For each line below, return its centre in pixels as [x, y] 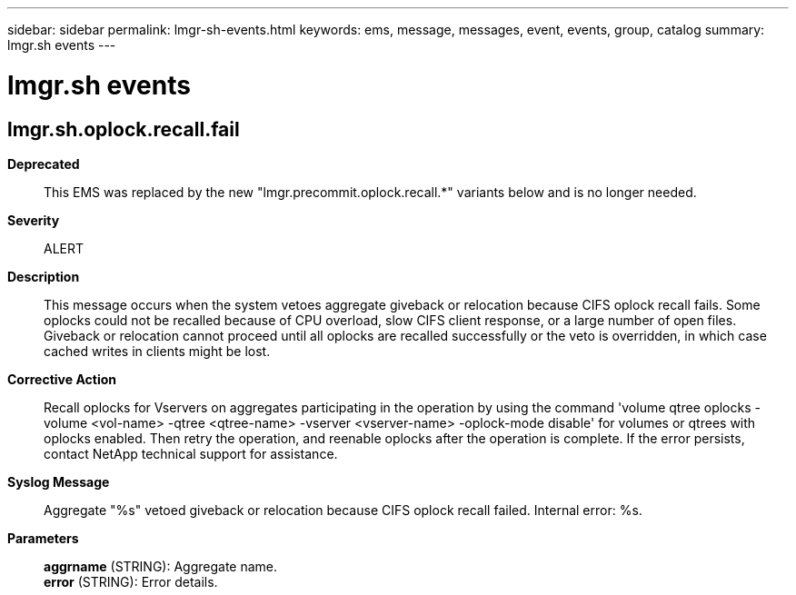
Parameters [43, 538]
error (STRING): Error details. [131, 581]
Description [44, 276]
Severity [34, 220]
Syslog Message [59, 481]
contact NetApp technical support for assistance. [191, 453]
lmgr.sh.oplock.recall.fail [124, 129]
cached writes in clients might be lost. [157, 351]
